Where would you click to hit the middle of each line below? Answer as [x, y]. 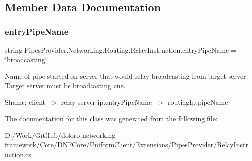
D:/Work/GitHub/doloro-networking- [61, 135]
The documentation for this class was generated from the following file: [111, 118]
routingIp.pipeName [198, 102]
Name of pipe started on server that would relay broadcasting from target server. [126, 76]
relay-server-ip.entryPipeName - [109, 102]
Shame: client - [27, 102]
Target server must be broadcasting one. [65, 85]
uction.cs [18, 154]
